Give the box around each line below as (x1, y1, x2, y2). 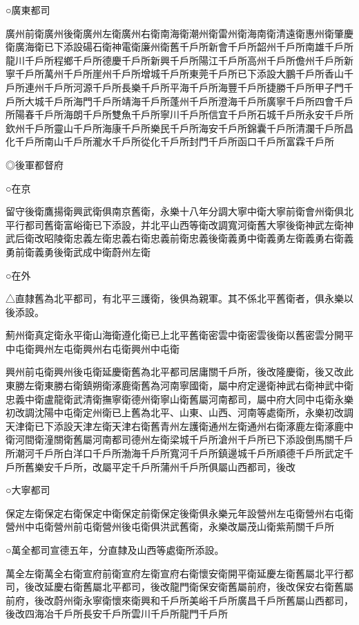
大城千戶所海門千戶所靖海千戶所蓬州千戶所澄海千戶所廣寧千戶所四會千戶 (24, 93, 353, 108)
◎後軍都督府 (6, 157, 64, 171)
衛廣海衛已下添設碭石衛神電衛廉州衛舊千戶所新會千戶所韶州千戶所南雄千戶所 (6, 39, 353, 54)
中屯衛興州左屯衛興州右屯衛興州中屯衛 (6, 341, 179, 355)
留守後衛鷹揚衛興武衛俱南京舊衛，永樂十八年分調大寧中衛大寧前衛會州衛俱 (6, 204, 344, 218)
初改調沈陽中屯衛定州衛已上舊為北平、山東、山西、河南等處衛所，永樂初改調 (6, 405, 353, 420)
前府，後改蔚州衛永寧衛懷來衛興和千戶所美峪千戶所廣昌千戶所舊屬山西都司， (6, 593, 353, 607)
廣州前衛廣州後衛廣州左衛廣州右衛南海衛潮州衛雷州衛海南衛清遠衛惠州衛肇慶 (6, 26, 353, 40)
